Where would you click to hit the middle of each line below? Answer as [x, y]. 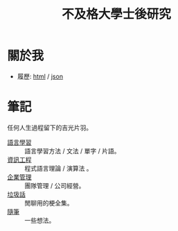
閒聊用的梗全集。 [49, 203]
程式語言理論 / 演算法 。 [59, 168]
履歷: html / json [40, 76]
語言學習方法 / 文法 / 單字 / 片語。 [72, 151]
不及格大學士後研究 [116, 14]
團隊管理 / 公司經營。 [55, 185]
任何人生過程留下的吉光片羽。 [50, 127]
